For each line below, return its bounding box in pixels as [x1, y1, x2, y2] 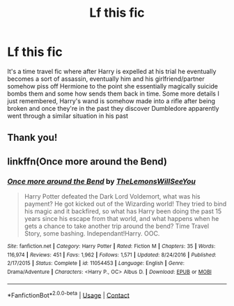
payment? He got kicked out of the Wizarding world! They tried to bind [24, 200, 227, 208]
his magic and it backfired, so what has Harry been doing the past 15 [24, 207, 221, 215]
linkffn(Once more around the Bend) [7, 155, 167, 167]
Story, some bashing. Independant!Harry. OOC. [24, 229, 160, 238]
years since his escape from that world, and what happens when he [24, 215, 219, 223]
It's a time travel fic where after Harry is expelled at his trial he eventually [7, 67, 217, 75]
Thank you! [7, 132, 58, 144]
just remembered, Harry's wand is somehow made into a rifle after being [7, 96, 216, 105]
